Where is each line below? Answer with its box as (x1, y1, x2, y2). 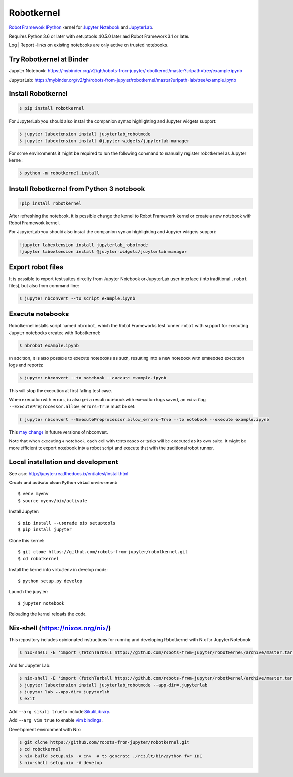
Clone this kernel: (9, 538, 44, 544)
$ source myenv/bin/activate (18, 498, 87, 503)
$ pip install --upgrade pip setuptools (18, 520, 116, 525)
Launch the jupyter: (9, 589, 48, 595)
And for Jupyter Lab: (9, 662, 51, 668)
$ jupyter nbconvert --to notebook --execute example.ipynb (19, 375, 167, 381)
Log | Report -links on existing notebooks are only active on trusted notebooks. (9, 42, 168, 48)
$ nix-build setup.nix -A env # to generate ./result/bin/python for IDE (19, 753, 203, 759)
